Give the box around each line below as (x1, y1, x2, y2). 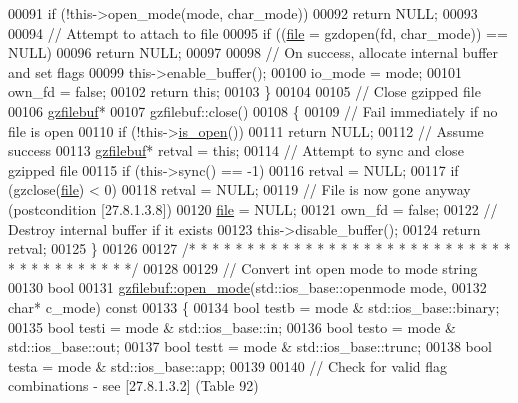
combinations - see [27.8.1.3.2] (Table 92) (8, 375, 259, 396)
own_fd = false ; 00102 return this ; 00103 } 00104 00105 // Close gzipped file (8, 81, 481, 102)
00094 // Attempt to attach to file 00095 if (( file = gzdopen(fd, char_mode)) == (8, 22, 508, 43)
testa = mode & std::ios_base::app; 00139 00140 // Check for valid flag (8, 355, 448, 376)
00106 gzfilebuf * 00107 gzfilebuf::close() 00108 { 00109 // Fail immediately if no (8, 100, 498, 121)
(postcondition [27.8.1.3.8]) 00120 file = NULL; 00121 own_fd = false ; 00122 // (8, 198, 498, 219)
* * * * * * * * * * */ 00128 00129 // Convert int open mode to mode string (8, 257, 478, 278)
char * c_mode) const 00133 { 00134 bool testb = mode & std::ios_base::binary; (8, 296, 500, 317)
